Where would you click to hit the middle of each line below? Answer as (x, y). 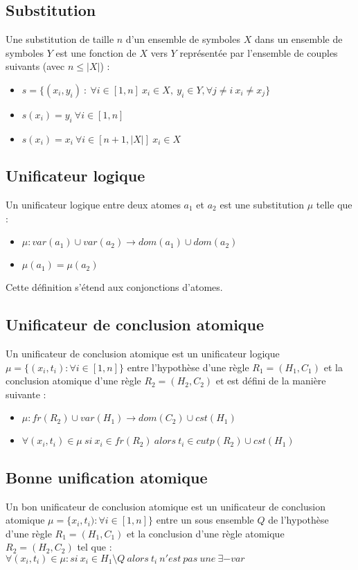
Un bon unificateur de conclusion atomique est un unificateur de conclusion (165, 506)
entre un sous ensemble (205, 520)
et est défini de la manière (271, 381)
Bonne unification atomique (107, 477)
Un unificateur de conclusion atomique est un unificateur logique (143, 353)
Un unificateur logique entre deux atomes (93, 204)
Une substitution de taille (60, 39)
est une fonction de (96, 52)
